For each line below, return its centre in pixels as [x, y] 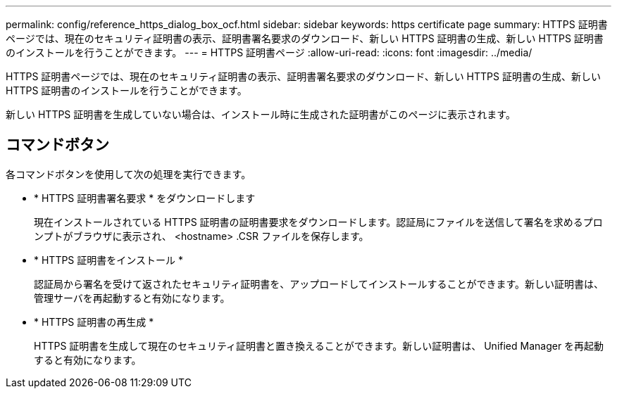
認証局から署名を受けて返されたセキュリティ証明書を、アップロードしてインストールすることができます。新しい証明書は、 [319, 284]
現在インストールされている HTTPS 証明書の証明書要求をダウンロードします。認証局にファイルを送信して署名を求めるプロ [318, 222]
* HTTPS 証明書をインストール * [108, 260]
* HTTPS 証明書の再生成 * [94, 322]
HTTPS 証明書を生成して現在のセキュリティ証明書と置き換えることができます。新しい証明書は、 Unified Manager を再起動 [319, 345]
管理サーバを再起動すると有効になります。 [132, 298]
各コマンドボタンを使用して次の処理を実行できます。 [129, 174]
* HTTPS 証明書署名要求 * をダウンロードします [145, 198]
